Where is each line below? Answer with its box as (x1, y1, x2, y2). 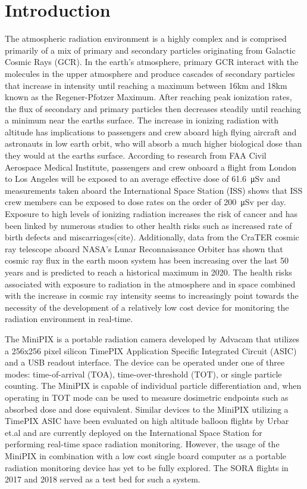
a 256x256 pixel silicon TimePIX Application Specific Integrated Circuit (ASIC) (5, 344, 297, 357)
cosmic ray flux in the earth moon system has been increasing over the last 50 (5, 254, 289, 267)
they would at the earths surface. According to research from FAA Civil (5, 149, 267, 162)
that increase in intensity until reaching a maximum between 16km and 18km (5, 79, 287, 91)
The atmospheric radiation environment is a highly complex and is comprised (5, 32, 287, 45)
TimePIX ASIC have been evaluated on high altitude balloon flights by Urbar (5, 414, 289, 427)
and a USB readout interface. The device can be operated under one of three (5, 356, 285, 369)
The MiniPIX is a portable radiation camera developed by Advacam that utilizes (5, 332, 300, 345)
